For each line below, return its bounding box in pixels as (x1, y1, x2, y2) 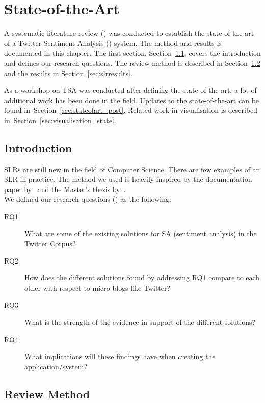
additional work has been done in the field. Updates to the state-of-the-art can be (4, 94, 259, 105)
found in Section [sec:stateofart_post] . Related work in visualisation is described (4, 105, 258, 115)
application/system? (24, 361, 88, 371)
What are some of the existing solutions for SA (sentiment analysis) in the (24, 228, 257, 239)
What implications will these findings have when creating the (24, 351, 216, 362)
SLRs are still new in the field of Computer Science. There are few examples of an (4, 163, 260, 174)
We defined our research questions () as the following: (4, 194, 171, 204)
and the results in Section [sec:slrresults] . (4, 67, 132, 78)
